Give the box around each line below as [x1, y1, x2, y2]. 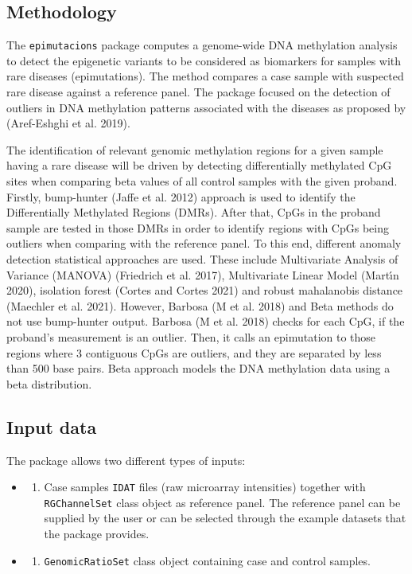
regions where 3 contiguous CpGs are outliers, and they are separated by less [6, 344, 382, 361]
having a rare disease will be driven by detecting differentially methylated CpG [6, 157, 392, 174]
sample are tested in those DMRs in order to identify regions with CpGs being [6, 219, 389, 236]
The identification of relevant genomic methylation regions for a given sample [6, 141, 383, 158]
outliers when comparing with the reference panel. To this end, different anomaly [6, 235, 402, 252]
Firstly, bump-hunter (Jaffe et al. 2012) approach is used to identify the [6, 188, 356, 205]
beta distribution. [6, 375, 92, 392]
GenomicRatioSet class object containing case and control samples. [44, 552, 371, 568]
